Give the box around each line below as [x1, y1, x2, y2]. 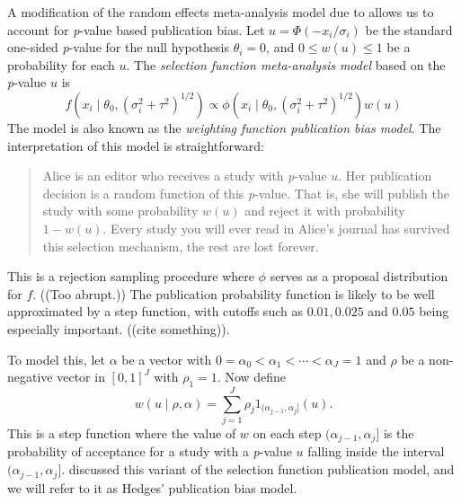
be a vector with [121, 349, 212, 368]
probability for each [7, 55, 115, 74]
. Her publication [338, 166, 432, 185]
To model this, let [7, 349, 105, 368]
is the [383, 424, 414, 443]
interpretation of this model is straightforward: [7, 136, 264, 154]
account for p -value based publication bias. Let [7, 20, 265, 39]
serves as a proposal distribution [270, 267, 448, 286]
